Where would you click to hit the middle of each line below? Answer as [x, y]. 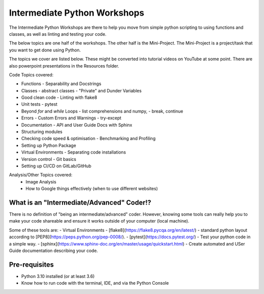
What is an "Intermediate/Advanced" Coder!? [80, 202]
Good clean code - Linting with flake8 [59, 97]
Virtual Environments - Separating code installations [74, 152]
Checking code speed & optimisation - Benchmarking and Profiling [88, 138]
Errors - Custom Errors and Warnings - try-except [71, 118]
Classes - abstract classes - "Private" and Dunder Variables [81, 90]
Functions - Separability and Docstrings [61, 84]
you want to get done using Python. [45, 50]
